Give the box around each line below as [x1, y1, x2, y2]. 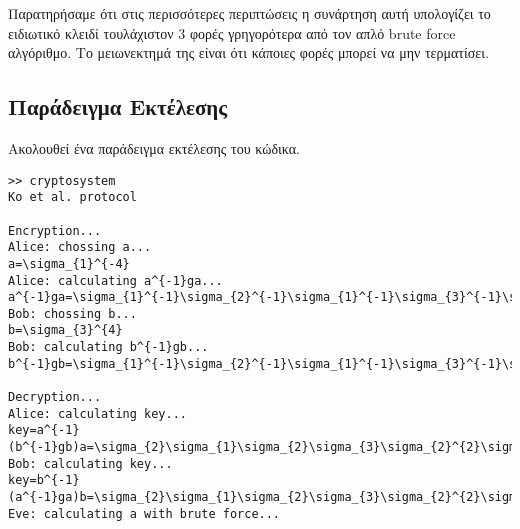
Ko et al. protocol [8, 190, 137, 205]
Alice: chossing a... [8, 240, 152, 255]
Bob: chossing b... [8, 306, 137, 321]
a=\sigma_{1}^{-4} [8, 256, 130, 271]
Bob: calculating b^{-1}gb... [8, 340, 209, 355]
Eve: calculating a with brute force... [8, 506, 281, 521]
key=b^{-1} [8, 473, 80, 488]
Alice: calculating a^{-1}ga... [8, 273, 223, 288]
